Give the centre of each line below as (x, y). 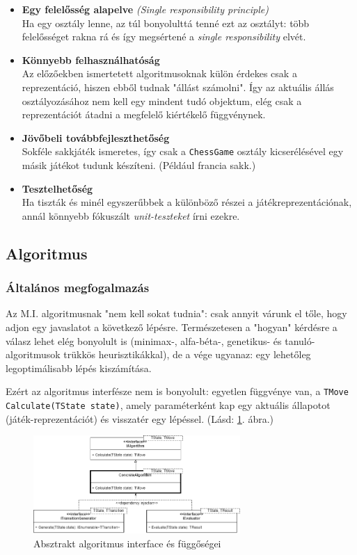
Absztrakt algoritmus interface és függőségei (127, 543)
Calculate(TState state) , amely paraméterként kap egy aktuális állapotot (168, 405)
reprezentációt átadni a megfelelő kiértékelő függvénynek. (144, 114)
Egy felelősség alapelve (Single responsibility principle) (145, 9)
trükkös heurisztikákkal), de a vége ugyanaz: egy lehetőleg (187, 354)
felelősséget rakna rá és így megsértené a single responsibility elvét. (164, 37)
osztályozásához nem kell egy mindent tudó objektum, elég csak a (162, 100)
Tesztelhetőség (57, 188)
